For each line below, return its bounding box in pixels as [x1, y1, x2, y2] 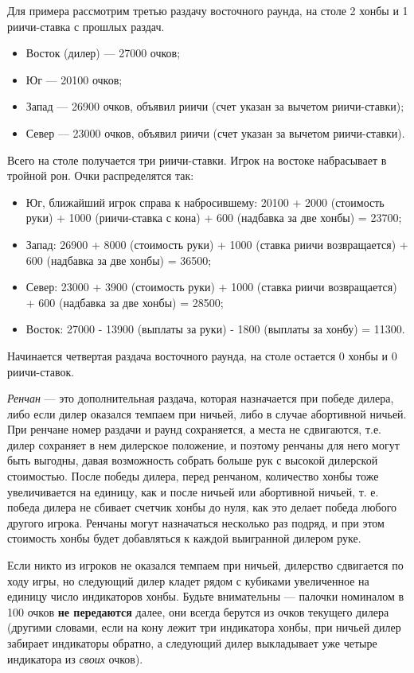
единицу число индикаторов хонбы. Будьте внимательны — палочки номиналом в [7, 588, 404, 605]
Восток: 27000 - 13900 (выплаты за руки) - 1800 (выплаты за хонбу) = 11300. [25, 321, 405, 337]
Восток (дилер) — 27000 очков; [25, 45, 181, 61]
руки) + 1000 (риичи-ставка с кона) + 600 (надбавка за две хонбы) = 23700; [25, 209, 402, 226]
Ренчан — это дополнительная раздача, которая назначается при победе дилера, [7, 390, 394, 407]
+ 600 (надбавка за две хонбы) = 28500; [25, 294, 224, 310]
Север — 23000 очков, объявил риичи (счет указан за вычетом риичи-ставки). [25, 124, 405, 141]
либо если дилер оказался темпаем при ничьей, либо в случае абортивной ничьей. [7, 405, 407, 422]
